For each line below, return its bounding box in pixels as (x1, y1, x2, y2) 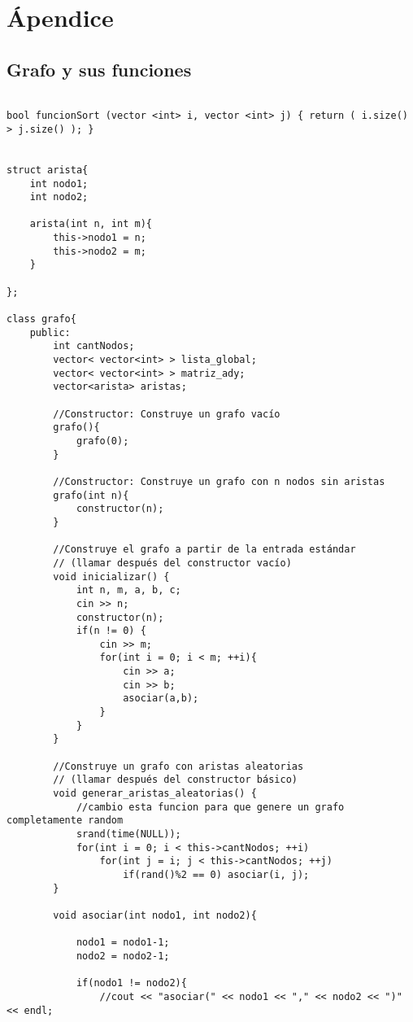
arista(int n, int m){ (29, 218, 152, 230)
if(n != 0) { (76, 625, 146, 637)
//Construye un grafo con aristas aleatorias (53, 760, 304, 772)
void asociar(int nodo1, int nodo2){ (53, 909, 257, 921)
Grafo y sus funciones (7, 56, 192, 81)
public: (29, 326, 71, 338)
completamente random (7, 815, 124, 827)
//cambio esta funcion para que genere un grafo (76, 801, 345, 813)
